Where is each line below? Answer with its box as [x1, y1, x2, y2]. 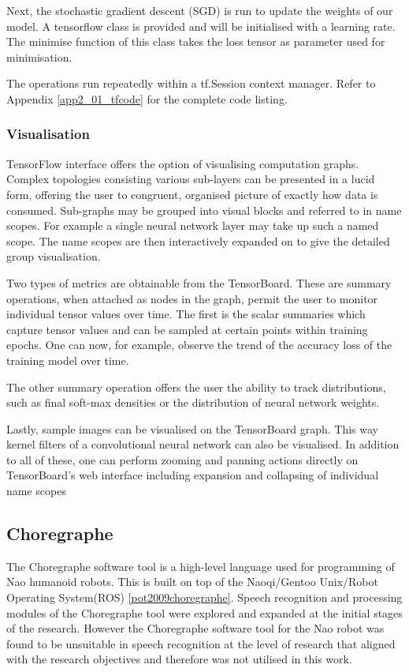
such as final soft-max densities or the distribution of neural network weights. [6, 394, 380, 411]
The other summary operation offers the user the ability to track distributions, [6, 378, 386, 395]
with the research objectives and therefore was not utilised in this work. [6, 651, 352, 667]
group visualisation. [6, 248, 101, 265]
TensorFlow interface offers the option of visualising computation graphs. [6, 155, 359, 171]
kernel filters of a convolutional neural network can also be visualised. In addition [6, 436, 400, 452]
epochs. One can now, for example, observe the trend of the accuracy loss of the [6, 336, 392, 353]
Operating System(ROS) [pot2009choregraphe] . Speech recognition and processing [6, 589, 403, 606]
